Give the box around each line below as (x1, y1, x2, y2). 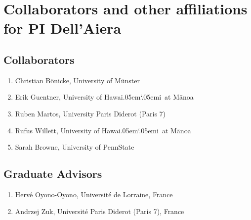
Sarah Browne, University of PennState (15, 142, 134, 152)
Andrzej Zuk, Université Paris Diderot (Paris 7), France (15, 206, 184, 216)
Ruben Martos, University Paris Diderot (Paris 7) (15, 108, 166, 118)
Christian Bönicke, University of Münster (15, 75, 140, 85)
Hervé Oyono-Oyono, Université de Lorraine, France (15, 189, 173, 199)
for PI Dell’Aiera (3, 18, 122, 38)
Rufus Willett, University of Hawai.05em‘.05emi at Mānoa (15, 125, 191, 135)
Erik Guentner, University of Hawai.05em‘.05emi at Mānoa (15, 92, 194, 102)
